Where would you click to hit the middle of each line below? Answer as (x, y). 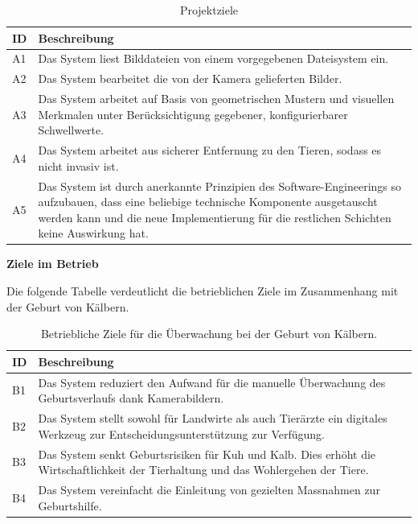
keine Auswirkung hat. (93, 233)
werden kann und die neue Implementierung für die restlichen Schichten (215, 217)
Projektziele (209, 10)
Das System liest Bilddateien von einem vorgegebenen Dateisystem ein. (213, 58)
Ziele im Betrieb (53, 264)
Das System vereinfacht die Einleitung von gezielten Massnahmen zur (209, 489)
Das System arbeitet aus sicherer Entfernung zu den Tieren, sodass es (210, 150)
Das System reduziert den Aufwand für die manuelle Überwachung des (212, 382)
